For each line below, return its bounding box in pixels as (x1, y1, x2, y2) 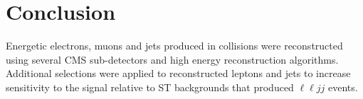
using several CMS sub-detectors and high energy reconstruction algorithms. (6, 52, 339, 66)
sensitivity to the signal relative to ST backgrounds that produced (6, 79, 294, 94)
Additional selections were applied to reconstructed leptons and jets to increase (6, 66, 351, 81)
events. (327, 79, 358, 94)
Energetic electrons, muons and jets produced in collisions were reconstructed (6, 38, 343, 53)
